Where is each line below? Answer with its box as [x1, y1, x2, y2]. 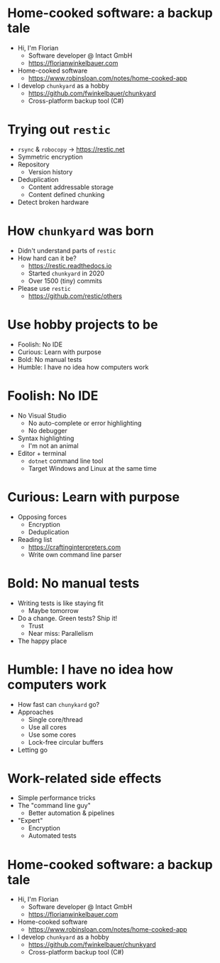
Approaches [17, 708, 54, 716]
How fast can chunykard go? [17, 700, 100, 708]
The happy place [17, 637, 67, 645]
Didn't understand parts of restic [17, 246, 116, 255]
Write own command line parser [28, 550, 122, 559]
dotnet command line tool [28, 457, 104, 465]
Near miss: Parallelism [28, 629, 94, 637]
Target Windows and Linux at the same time [28, 464, 158, 472]
